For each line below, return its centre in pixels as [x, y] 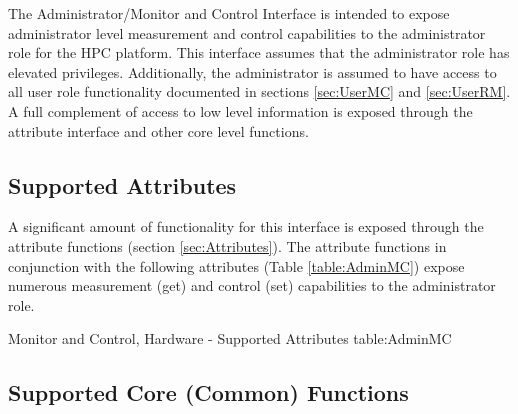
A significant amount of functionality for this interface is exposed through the [246, 226]
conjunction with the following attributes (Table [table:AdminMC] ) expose [236, 265]
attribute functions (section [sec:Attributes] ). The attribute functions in [227, 245]
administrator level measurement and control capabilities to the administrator [247, 32]
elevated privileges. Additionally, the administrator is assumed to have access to [252, 71]
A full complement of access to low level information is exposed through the [240, 110]
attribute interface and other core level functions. [158, 130]
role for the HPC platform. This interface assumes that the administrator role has [259, 52]
